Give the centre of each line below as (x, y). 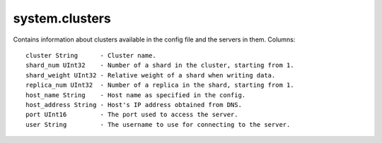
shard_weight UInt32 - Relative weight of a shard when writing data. (151, 75)
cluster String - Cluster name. (91, 55)
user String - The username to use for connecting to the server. (158, 124)
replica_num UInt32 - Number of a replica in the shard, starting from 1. (160, 85)
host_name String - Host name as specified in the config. (136, 95)
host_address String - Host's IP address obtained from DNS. (134, 105)
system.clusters (62, 18)
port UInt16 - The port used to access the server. (132, 115)
